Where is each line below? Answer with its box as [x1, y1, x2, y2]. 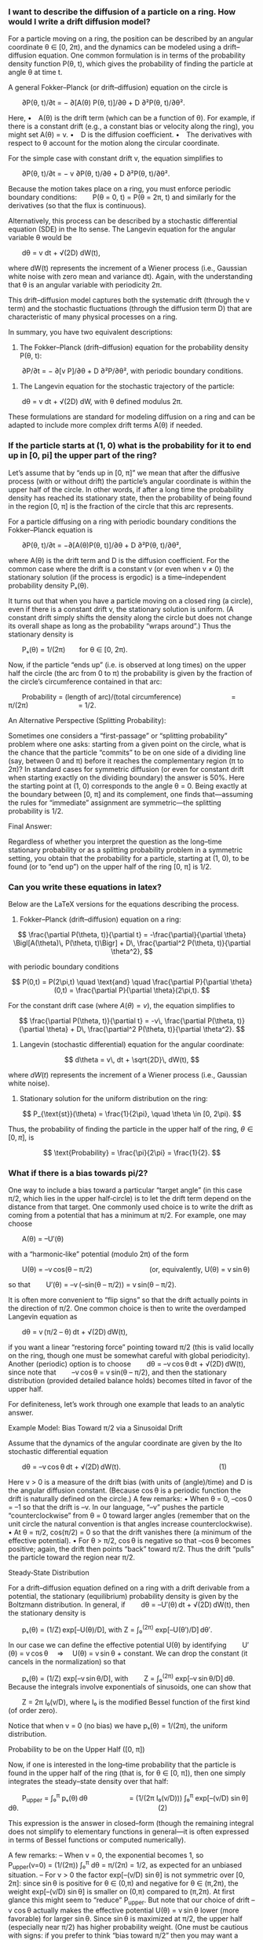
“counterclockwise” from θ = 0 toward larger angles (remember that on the [8, 1511, 250, 1520]
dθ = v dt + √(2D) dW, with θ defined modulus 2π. [22, 397, 183, 406]
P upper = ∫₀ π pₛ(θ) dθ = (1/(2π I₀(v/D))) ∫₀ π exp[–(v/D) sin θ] [22, 1791, 249, 1804]
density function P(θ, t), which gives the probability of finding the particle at [8, 59, 254, 69]
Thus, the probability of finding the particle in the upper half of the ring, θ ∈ [8, 1124, 254, 1133]
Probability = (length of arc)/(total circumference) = [22, 692, 236, 701]
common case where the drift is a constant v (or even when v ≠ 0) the [8, 564, 234, 573]
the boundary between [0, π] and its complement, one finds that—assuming [8, 789, 254, 799]
